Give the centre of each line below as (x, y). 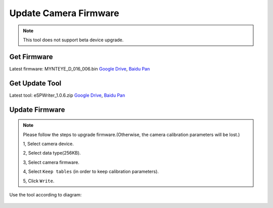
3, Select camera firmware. (51, 162)
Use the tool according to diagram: (45, 194)
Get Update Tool (35, 83)
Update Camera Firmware (64, 13)
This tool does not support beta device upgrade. (73, 40)
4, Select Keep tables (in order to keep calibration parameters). (91, 172)
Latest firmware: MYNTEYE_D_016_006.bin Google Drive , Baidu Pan (80, 68)
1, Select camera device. (49, 144)
